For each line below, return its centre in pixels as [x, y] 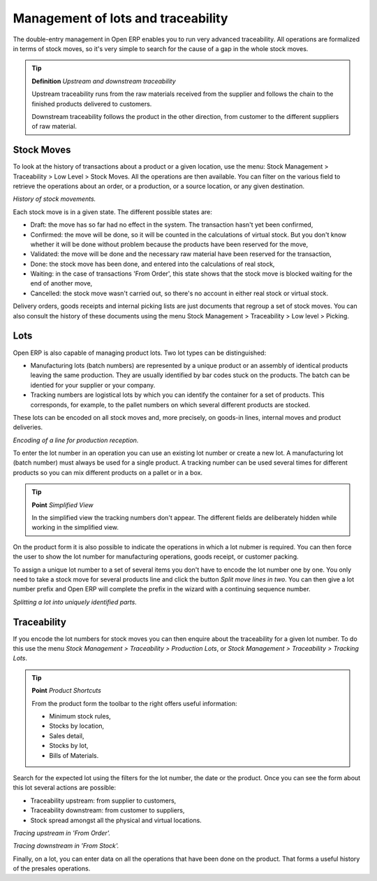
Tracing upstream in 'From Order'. [62, 833]
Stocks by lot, [69, 746]
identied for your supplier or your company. [93, 385]
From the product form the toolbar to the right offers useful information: [134, 703]
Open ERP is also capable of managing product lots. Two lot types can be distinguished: [140, 353]
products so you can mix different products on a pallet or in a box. [108, 472]
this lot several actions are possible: [65, 788]
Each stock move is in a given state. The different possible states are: [113, 212]
